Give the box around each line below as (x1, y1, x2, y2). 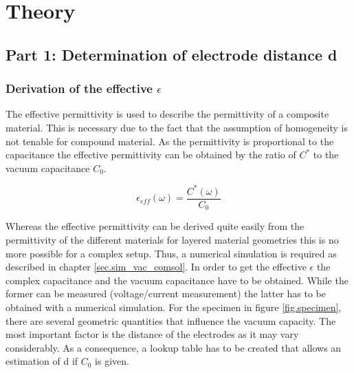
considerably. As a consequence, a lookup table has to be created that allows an (5, 340, 342, 354)
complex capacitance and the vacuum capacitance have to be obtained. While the (5, 273, 349, 287)
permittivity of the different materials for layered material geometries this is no (5, 232, 339, 246)
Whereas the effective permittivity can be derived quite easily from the (5, 219, 305, 233)
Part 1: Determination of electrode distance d (5, 43, 338, 65)
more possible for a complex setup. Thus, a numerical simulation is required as (5, 246, 337, 260)
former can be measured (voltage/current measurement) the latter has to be (5, 286, 326, 301)
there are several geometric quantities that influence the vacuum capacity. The (5, 313, 336, 328)
